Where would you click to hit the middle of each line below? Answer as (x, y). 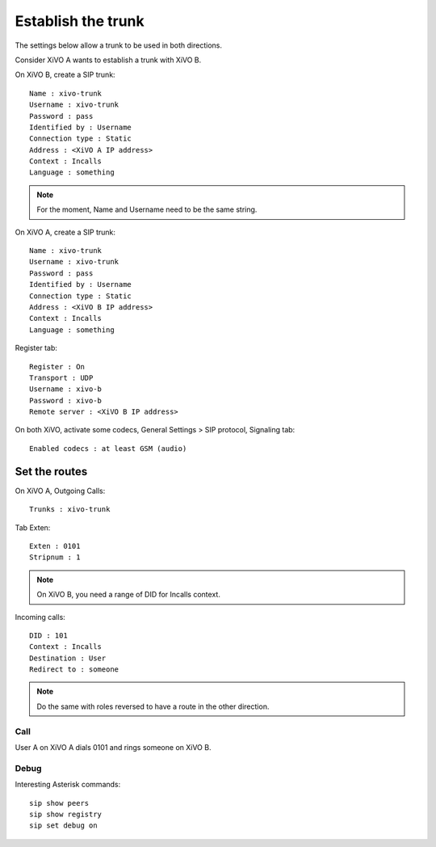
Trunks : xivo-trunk (70, 510)
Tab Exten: (33, 527)
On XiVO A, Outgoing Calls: (60, 491)
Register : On (57, 367)
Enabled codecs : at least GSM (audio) (108, 448)
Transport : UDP (61, 377)
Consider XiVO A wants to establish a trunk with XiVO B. (108, 60)
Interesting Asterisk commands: (68, 785)
